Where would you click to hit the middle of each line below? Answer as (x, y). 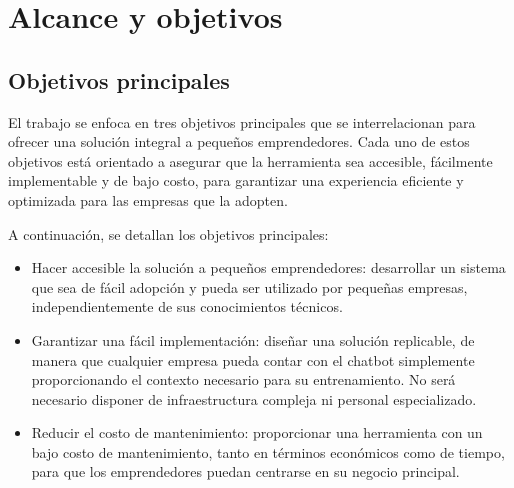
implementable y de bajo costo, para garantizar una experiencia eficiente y (236, 180)
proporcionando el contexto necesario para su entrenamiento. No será (243, 379)
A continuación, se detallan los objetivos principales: (168, 233)
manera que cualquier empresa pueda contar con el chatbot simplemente (253, 359)
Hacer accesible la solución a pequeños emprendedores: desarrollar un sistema (268, 267)
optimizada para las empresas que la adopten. (148, 199)
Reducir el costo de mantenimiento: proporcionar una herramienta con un (257, 432)
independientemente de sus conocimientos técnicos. (187, 306)
